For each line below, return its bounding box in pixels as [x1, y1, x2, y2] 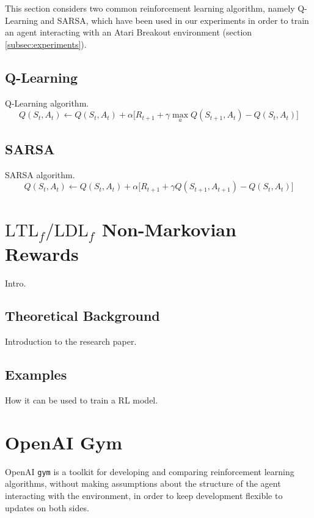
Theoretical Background [5, 306, 160, 325]
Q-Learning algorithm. [5, 96, 89, 109]
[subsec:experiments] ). [5, 37, 87, 50]
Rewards [5, 241, 79, 266]
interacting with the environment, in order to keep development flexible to [5, 489, 283, 502]
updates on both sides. [5, 501, 89, 514]
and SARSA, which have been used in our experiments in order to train [40, 13, 309, 26]
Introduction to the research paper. [5, 335, 137, 348]
